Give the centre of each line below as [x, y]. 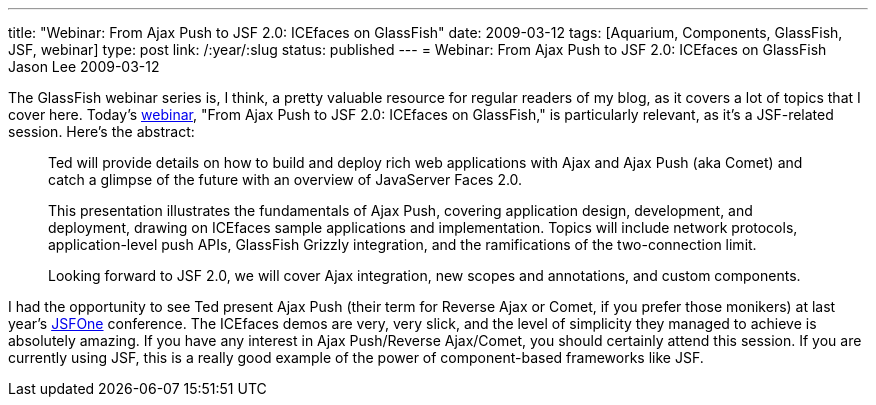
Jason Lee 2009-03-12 [84, 66]
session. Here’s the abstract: [101, 131]
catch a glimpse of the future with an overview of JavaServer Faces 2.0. [285, 179]
